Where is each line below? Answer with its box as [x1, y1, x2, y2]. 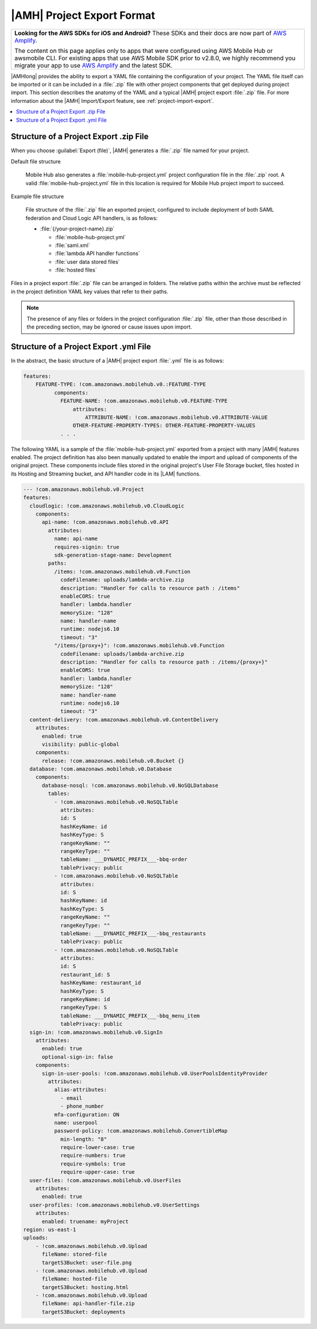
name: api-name [53, 535, 98, 542]
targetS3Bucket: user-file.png [42, 1259, 132, 1266]
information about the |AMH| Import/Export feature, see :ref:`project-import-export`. [11, 97, 214, 104]
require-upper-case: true [60, 1169, 135, 1176]
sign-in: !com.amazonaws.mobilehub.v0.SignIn [29, 1029, 163, 1036]
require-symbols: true [60, 1160, 126, 1167]
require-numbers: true [60, 1152, 126, 1159]
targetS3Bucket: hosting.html [42, 1284, 129, 1290]
